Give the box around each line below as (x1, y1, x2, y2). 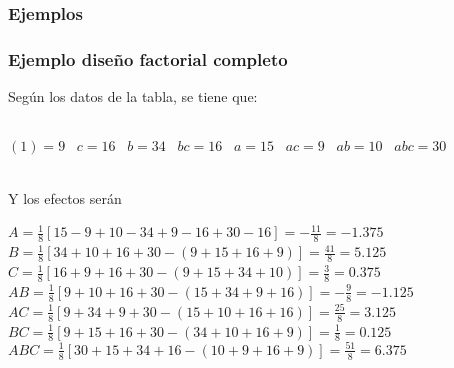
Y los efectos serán (8, 187, 122, 208)
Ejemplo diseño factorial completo (8, 46, 288, 71)
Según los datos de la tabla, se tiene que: (8, 86, 258, 107)
